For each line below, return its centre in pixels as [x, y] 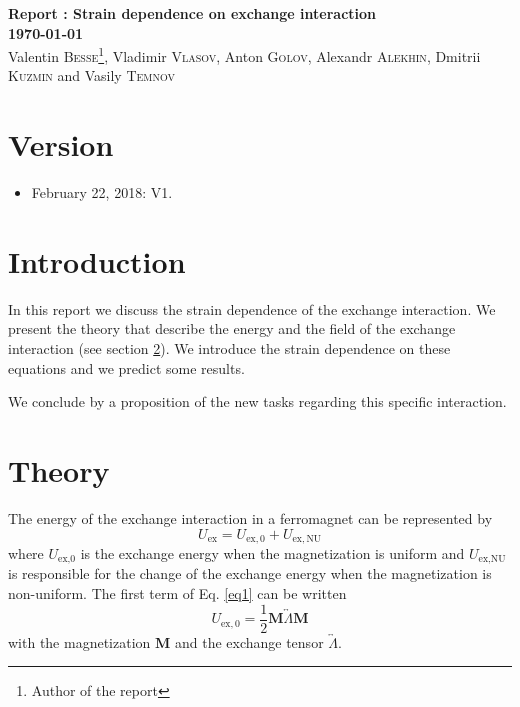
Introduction [97, 260]
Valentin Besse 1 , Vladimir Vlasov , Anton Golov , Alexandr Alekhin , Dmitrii [244, 54]
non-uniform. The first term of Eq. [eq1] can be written [177, 593]
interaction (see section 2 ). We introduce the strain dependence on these [229, 348]
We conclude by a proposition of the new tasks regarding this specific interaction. [257, 401]
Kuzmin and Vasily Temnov [91, 75]
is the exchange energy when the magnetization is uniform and [272, 553]
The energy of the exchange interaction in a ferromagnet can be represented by [250, 517]
